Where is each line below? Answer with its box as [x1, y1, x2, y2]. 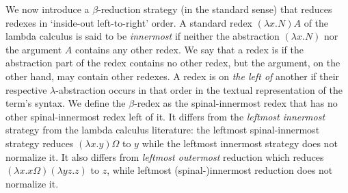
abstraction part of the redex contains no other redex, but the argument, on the [5, 55, 340, 70]
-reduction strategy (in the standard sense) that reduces [98, 2, 332, 16]
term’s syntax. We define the [5, 96, 126, 110]
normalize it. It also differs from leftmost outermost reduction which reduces [5, 149, 324, 164]
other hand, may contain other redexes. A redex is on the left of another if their [5, 68, 340, 83]
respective [5, 82, 47, 96]
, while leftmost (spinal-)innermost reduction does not [107, 163, 333, 177]
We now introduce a [5, 2, 90, 16]
